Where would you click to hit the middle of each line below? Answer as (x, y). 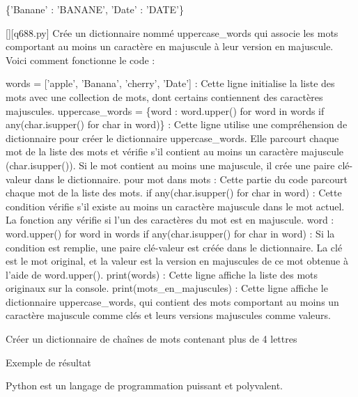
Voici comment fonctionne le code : (80, 60)
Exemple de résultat (48, 362)
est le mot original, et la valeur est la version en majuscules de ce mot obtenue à (177, 261)
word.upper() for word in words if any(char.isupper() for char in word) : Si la (170, 233)
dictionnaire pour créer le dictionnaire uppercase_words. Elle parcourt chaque (172, 138)
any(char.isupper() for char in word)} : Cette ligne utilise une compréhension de (177, 124)
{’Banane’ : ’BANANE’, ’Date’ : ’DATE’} (95, 9)
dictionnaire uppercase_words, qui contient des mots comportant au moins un (172, 301)
